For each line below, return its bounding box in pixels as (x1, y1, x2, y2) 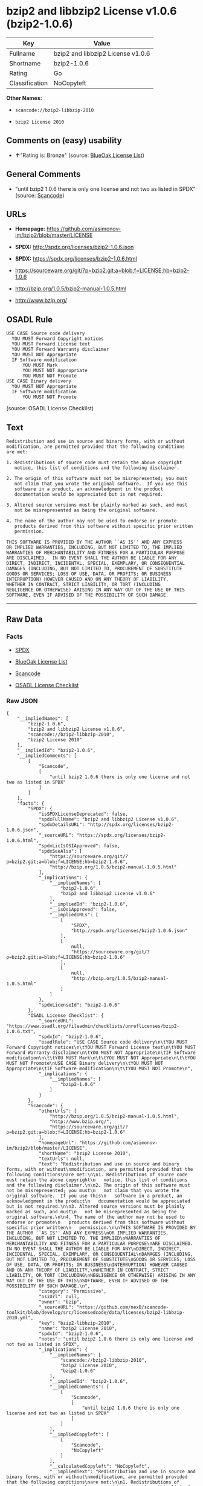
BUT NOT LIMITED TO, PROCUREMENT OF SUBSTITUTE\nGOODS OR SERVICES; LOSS (6, 1256, 196, 1262)
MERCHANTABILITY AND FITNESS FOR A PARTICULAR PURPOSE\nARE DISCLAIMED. (6, 1241, 193, 1247)
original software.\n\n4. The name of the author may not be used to (6, 1214, 185, 1220)
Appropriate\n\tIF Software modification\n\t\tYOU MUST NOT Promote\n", (6, 1065, 193, 1071)
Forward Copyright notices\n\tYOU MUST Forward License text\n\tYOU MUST (6, 1044, 196, 1050)
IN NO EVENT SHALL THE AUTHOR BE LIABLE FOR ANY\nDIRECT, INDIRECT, (6, 1245, 182, 1252)
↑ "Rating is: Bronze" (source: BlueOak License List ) (14, 152, 145, 159)
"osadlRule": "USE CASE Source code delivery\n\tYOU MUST (38, 1039, 188, 1045)
